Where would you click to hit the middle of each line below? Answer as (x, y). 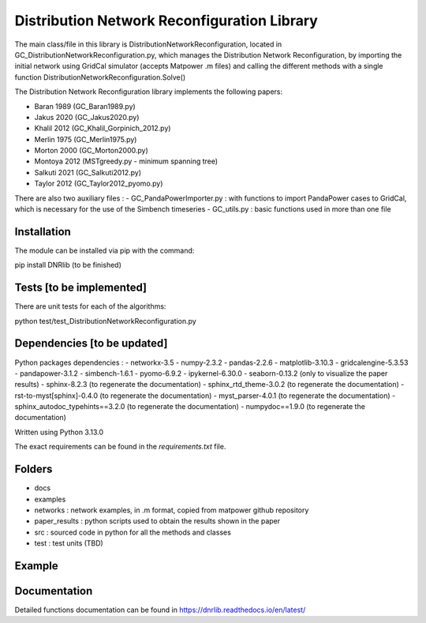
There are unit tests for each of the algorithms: (90, 306)
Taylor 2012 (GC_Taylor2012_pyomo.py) (99, 184)
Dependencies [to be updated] (91, 343)
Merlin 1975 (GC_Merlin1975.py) (86, 139)
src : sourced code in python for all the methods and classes (133, 532)
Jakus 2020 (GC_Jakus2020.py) (87, 117)
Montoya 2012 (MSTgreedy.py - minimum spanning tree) (126, 161)
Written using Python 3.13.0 (59, 432)
